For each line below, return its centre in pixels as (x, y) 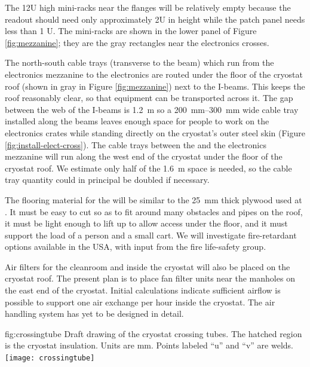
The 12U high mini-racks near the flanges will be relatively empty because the (148, 7)
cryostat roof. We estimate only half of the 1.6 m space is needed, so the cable (148, 168)
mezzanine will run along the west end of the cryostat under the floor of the (144, 156)
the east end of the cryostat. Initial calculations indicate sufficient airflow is (143, 290)
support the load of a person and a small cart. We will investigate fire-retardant (151, 235)
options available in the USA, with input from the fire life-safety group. (136, 247)
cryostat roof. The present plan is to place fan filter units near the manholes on (150, 278)
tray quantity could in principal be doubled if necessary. (107, 180)
